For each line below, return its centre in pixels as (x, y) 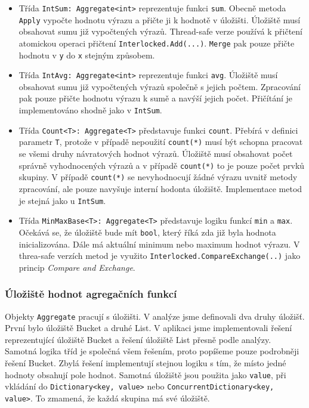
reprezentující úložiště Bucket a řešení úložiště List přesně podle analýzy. (138, 339)
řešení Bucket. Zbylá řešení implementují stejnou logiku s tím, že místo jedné (146, 363)
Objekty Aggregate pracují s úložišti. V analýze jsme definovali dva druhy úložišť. (155, 316)
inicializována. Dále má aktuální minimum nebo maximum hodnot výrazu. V (159, 244)
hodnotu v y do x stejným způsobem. (87, 55)
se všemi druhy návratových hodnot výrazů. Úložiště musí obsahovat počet (156, 154)
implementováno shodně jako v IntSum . (90, 110)
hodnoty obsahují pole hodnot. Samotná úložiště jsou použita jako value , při (146, 374)
